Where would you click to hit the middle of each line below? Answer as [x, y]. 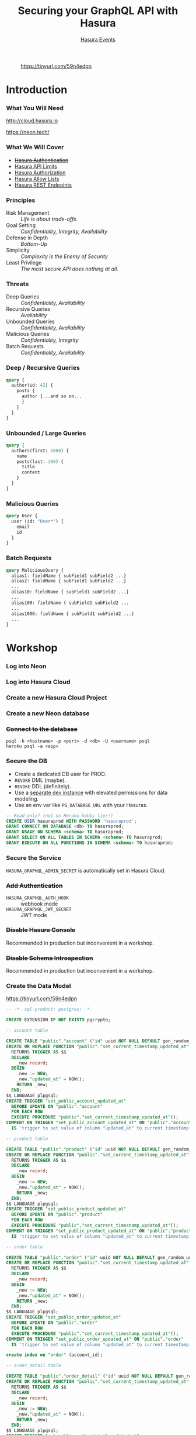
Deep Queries [23, 297]
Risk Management [28, 213]
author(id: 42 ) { [32, 385]
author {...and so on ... [52, 396]
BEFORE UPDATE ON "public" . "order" [55, 1323]
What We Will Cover [35, 147]
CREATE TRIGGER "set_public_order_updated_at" [64, 1317]
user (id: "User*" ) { [38, 521]
